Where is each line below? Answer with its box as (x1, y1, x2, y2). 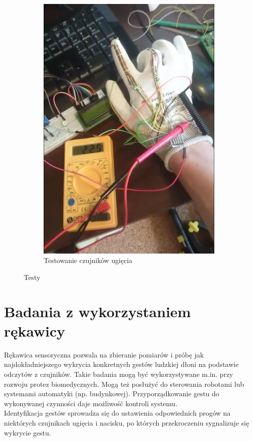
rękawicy (4, 320, 65, 341)
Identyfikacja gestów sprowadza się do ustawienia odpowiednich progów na (4, 408, 231, 418)
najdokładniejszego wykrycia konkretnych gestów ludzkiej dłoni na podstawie (4, 359, 239, 369)
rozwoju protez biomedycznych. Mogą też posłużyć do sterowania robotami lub (4, 378, 244, 389)
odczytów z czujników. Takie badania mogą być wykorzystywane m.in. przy (4, 369, 233, 379)
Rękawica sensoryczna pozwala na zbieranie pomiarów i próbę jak (4, 349, 204, 359)
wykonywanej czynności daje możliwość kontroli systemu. (4, 398, 178, 408)
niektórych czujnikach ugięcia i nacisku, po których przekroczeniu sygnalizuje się (4, 418, 249, 428)
